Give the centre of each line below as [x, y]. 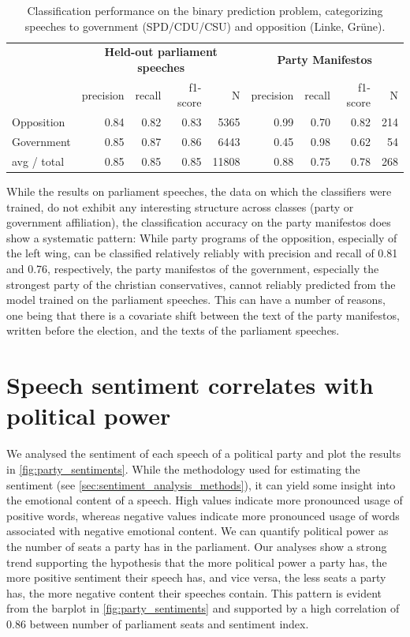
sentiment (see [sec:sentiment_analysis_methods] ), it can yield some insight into [201, 484]
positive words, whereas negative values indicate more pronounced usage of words [203, 515]
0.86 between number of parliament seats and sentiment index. [158, 623]
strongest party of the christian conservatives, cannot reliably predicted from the [201, 284]
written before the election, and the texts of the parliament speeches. [173, 330]
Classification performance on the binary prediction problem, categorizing [205, 10]
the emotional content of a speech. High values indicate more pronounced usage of [205, 500]
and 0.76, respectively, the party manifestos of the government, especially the [193, 269]
